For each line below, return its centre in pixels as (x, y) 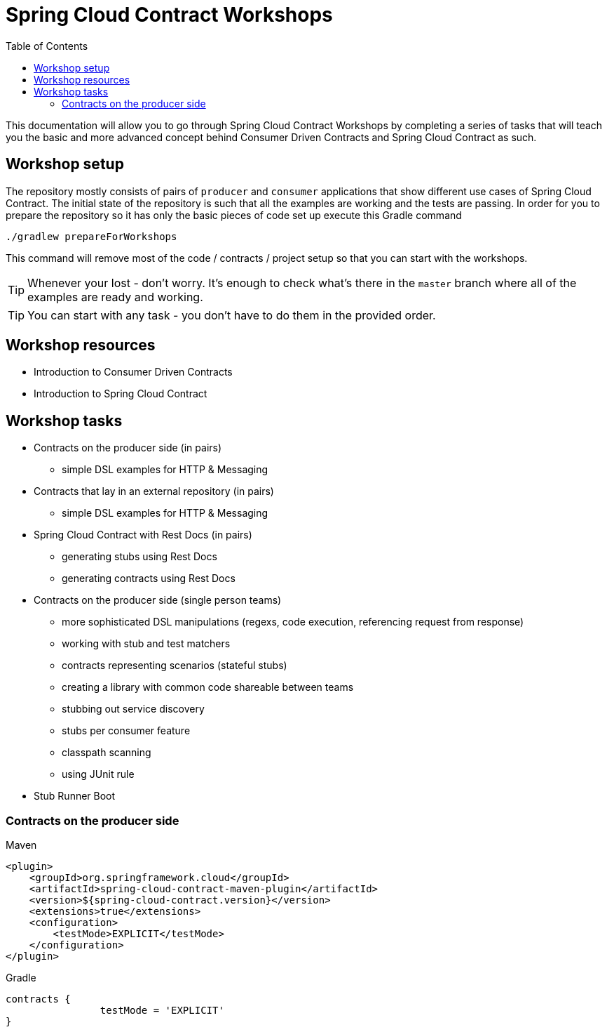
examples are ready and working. (115, 297)
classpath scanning (107, 753)
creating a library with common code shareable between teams (208, 687)
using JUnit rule (98, 774)
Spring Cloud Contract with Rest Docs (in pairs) (143, 535)
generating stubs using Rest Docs (139, 557)
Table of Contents (47, 46)
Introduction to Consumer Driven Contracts (133, 372)
